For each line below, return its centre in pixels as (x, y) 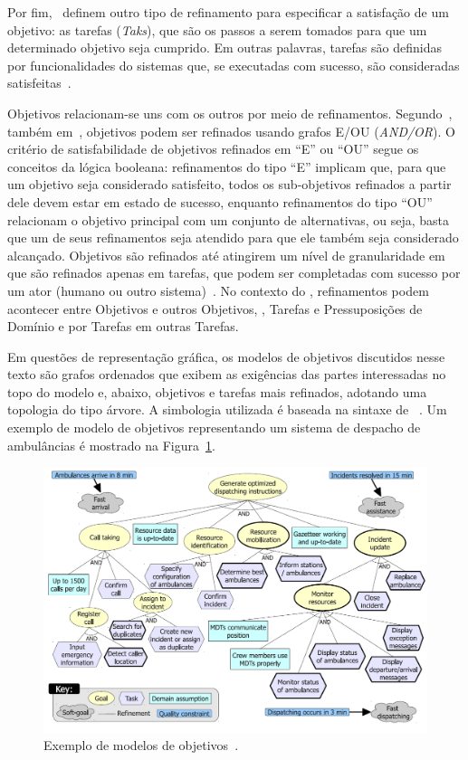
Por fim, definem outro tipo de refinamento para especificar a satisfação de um (228, 12)
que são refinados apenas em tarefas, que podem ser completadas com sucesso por (234, 273)
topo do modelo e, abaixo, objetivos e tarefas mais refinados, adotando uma (217, 391)
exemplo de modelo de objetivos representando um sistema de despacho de (214, 427)
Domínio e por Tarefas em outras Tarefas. (123, 326)
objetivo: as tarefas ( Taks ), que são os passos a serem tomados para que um (217, 29)
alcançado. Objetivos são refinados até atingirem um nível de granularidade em (226, 255)
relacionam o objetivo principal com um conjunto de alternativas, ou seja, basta (229, 219)
